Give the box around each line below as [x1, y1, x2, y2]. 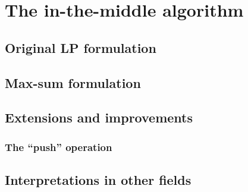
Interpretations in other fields [5, 170, 192, 188]
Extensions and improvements [5, 108, 193, 127]
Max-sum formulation [5, 73, 141, 92]
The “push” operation [5, 139, 112, 154]
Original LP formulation [5, 38, 156, 56]
